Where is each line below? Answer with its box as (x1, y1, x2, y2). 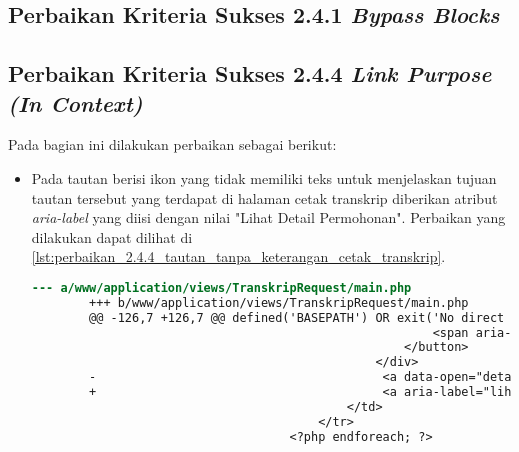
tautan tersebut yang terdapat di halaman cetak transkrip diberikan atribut (31, 187, 498, 208)
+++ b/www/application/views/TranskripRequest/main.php (89, 295, 469, 310)
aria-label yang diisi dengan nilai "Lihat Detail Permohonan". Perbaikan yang (31, 207, 506, 228)
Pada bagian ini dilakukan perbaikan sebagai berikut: (8, 134, 337, 155)
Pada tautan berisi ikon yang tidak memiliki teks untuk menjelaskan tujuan (31, 167, 497, 188)
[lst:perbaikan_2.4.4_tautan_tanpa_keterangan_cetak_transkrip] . (31, 246, 446, 267)
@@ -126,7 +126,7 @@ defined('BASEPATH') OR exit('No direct (89, 310, 505, 325)
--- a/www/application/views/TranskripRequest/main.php (31, 280, 412, 295)
